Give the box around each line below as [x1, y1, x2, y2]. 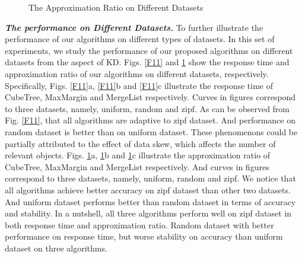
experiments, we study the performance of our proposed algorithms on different [5, 44, 293, 56]
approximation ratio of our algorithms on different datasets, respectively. [5, 67, 269, 79]
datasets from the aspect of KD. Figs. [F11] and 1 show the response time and [5, 56, 290, 68]
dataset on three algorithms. [5, 241, 107, 254]
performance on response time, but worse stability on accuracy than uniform [5, 230, 283, 243]
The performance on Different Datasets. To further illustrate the [5, 21, 263, 33]
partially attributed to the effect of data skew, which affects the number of [5, 137, 276, 149]
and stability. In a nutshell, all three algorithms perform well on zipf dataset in [5, 207, 292, 219]
